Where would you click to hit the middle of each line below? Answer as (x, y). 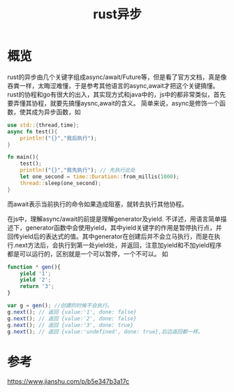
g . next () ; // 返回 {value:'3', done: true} (71, 325)
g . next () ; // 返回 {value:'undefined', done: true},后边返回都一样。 (105, 332)
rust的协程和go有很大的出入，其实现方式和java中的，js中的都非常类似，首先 (116, 94)
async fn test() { (32, 131)
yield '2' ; (36, 280)
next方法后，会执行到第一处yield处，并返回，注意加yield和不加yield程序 (118, 245)
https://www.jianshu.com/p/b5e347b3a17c (68, 382)
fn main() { (23, 157)
